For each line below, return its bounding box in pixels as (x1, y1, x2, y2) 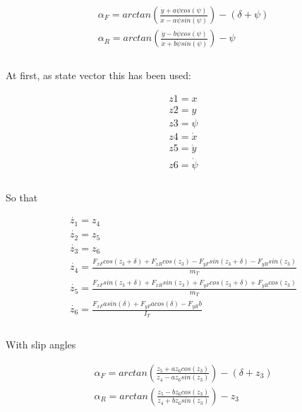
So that (6, 189, 38, 204)
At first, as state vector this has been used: (6, 68, 192, 83)
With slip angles (6, 337, 76, 352)
